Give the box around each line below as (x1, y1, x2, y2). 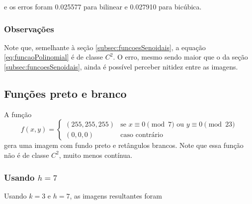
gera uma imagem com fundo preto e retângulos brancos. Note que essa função (4, 140, 244, 150)
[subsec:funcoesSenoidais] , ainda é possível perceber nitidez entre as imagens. (4, 62, 238, 71)
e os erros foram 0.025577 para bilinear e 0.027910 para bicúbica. (4, 1, 202, 11)
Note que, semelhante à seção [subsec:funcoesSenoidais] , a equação (4, 42, 206, 52)
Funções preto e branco (4, 85, 127, 101)
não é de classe (4, 149, 49, 160)
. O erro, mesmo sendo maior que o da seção (113, 52, 248, 62)
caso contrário (120, 131, 163, 138)
